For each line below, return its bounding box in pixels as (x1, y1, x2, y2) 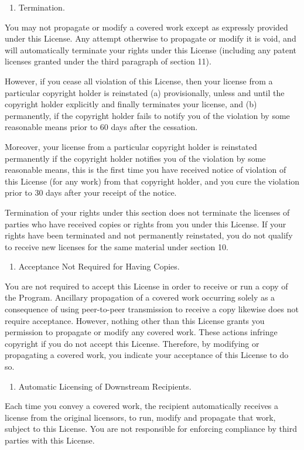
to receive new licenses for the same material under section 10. (5, 240, 228, 253)
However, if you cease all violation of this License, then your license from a (5, 74, 273, 87)
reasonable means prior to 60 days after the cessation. (5, 121, 198, 133)
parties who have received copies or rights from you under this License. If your (5, 217, 286, 230)
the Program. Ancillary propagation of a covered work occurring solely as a (5, 291, 275, 304)
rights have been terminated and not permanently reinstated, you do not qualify (5, 229, 293, 241)
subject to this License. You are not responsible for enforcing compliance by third (5, 422, 297, 435)
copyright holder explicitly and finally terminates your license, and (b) (5, 98, 257, 110)
